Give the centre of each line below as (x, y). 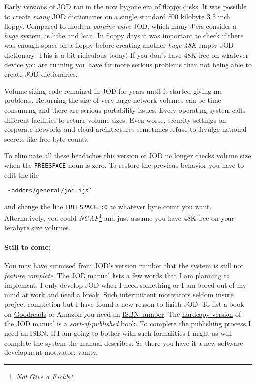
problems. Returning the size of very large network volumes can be (105, 100)
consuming (20, 110)
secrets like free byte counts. (47, 139)
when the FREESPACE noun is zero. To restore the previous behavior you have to (124, 165)
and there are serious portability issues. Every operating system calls (142, 110)
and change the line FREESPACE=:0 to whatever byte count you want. (108, 206)
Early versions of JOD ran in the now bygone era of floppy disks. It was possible (126, 6)
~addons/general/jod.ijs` (50, 191)
